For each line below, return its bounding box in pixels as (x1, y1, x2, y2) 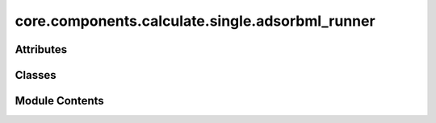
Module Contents (15, 94, 104, 108)
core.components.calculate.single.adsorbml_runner (15, 12, 375, 30)
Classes (15, 68, 57, 82)
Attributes (15, 43, 68, 56)
